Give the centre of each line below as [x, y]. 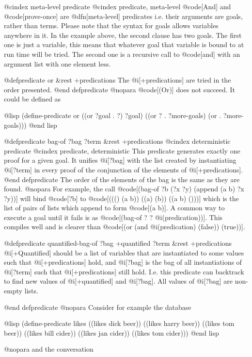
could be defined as [32, 99]
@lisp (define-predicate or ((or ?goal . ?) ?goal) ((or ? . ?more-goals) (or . [112, 115]
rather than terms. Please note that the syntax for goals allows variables [111, 25]
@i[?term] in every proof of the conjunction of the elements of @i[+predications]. [124, 169]
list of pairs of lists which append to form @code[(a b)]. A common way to [114, 208]
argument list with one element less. [57, 63]
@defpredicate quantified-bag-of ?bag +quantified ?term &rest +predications [118, 243]
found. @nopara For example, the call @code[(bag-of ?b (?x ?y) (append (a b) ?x [124, 189]
